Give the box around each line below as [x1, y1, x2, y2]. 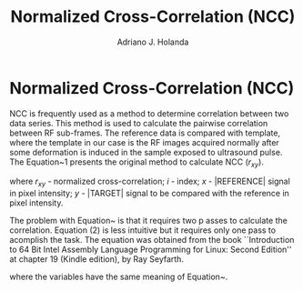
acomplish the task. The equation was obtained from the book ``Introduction [9, 235, 295, 246]
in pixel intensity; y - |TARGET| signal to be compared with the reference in [9, 188, 289, 199]
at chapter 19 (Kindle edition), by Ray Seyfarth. [9, 254, 185, 265]
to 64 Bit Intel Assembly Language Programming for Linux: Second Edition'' [9, 244, 293, 256]
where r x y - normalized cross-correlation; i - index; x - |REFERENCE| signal [9, 176, 291, 189]
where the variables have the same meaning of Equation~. [9, 271, 228, 283]
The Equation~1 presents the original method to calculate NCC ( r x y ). [9, 156, 264, 169]
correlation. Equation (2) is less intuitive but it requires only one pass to [9, 225, 276, 236]
